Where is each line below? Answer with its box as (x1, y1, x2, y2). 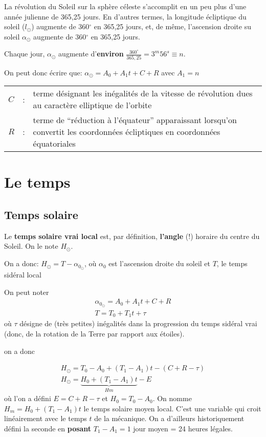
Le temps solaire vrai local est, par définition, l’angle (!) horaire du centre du (4, 230, 260, 241)
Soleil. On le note (4, 241, 58, 251)
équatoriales (33, 137, 76, 150)
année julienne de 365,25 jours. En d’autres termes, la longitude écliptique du (4, 11, 247, 22)
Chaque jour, (4, 48, 45, 59)
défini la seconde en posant (4, 423, 92, 433)
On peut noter (4, 286, 49, 297)
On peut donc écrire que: (4, 67, 82, 77)
